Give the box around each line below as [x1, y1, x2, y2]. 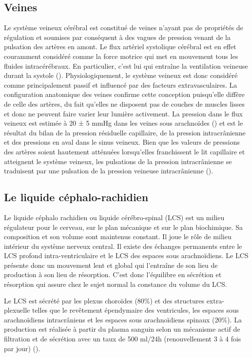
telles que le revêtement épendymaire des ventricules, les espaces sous [32, 305, 239, 315]
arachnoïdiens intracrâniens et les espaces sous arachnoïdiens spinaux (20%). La [4, 314, 242, 324]
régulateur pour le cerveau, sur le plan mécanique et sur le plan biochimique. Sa [4, 222, 243, 232]
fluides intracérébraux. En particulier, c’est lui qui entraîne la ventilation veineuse [4, 60, 248, 71]
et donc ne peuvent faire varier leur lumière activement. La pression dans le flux [4, 108, 243, 118]
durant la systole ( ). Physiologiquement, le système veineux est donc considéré [4, 70, 238, 80]
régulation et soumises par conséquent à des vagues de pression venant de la [4, 32, 231, 42]
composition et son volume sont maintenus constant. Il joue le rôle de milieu [4, 231, 232, 242]
